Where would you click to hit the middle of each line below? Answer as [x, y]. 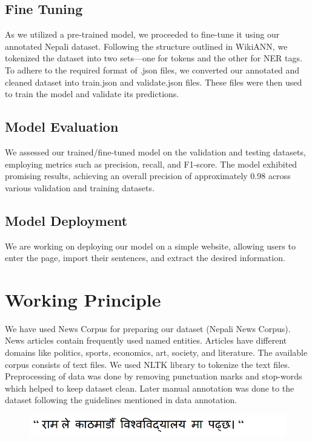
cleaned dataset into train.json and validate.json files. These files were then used [154, 82]
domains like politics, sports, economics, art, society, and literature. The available [156, 352]
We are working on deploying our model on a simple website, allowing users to [150, 246]
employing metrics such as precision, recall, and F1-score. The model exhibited [151, 164]
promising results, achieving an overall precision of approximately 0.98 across [148, 176]
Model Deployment [66, 220]
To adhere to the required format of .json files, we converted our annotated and [152, 70]
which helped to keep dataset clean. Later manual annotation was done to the [150, 388]
